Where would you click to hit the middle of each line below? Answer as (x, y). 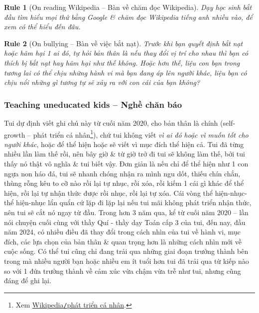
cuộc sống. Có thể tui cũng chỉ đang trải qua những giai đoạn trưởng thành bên (126, 251)
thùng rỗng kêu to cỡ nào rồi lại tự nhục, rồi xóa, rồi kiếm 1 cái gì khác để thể (124, 183)
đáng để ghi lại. (28, 280)
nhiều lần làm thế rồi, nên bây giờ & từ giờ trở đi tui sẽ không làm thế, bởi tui (125, 154)
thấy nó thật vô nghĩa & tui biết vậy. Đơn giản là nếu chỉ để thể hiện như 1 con (126, 163)
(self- (228, 122)
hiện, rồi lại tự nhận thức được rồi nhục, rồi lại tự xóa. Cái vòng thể (109, 193)
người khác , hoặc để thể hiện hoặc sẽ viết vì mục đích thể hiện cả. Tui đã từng (124, 144)
